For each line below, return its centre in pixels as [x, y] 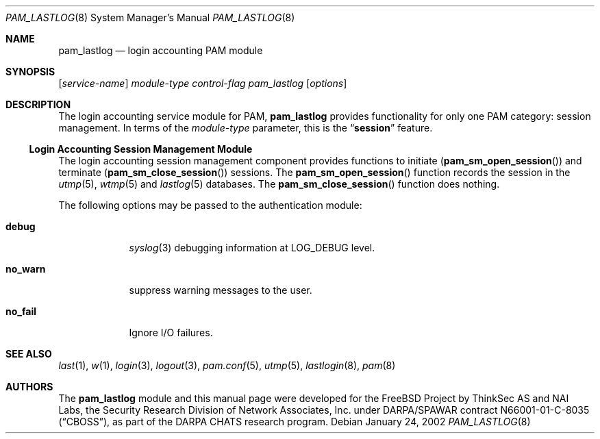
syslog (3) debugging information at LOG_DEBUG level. [252, 248]
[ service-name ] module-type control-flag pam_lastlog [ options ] [203, 83]
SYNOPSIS [30, 72]
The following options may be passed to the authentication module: [210, 205]
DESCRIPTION [38, 104]
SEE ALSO [29, 354]
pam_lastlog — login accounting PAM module [161, 50]
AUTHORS [29, 387]
